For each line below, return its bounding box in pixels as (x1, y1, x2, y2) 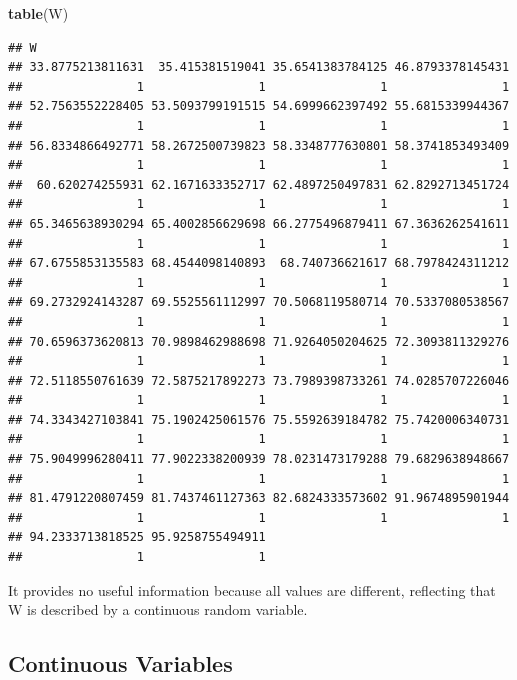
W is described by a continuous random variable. (8, 599, 308, 620)
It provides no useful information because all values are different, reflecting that (8, 579, 496, 600)
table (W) (8, 3, 69, 23)
